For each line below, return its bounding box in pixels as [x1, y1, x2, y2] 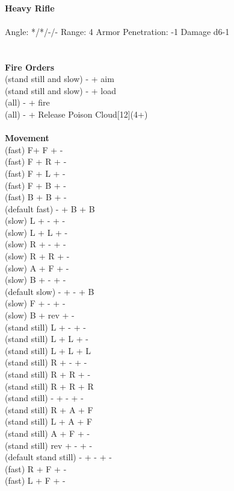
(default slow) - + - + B [5, 285, 94, 297]
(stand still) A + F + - [5, 426, 90, 439]
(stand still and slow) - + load [5, 84, 116, 97]
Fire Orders [5, 60, 55, 73]
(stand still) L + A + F [5, 415, 93, 428]
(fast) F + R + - [5, 155, 67, 168]
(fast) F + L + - [5, 166, 66, 179]
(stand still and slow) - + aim [5, 72, 114, 85]
